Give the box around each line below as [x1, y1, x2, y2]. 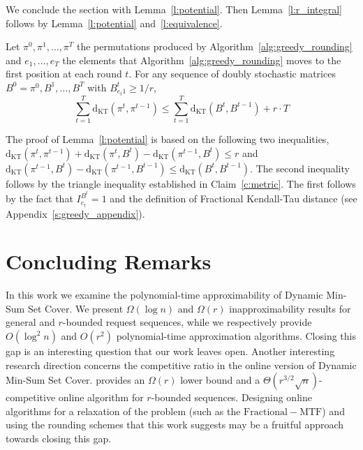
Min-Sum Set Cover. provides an [6, 373, 145, 387]
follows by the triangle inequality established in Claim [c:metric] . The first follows [6, 176, 356, 190]
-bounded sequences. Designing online [151, 390, 312, 405]
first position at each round [6, 66, 122, 81]
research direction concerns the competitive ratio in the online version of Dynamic [6, 357, 357, 372]
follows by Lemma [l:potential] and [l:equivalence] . [6, 15, 223, 30]
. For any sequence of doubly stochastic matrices [128, 66, 336, 81]
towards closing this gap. [6, 431, 112, 445]
